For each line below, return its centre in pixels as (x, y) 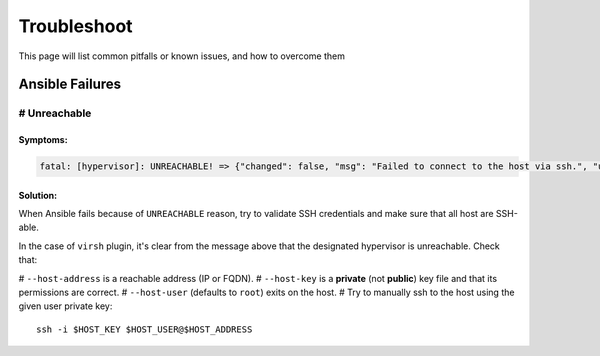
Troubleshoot (76, 26)
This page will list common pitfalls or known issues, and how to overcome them (181, 56)
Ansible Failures (70, 84)
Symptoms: (43, 140)
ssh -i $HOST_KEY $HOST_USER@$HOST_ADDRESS (144, 329)
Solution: (38, 195)
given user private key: (65, 306)
